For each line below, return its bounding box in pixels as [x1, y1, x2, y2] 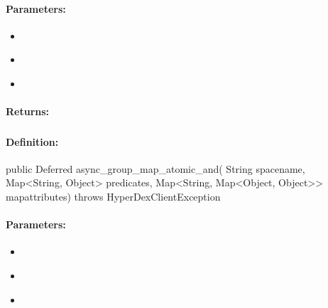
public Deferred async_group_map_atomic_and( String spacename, [6, 161, 305, 176]
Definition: [6, 134, 59, 149]
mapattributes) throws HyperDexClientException [6, 189, 221, 204]
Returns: [6, 104, 50, 119]
